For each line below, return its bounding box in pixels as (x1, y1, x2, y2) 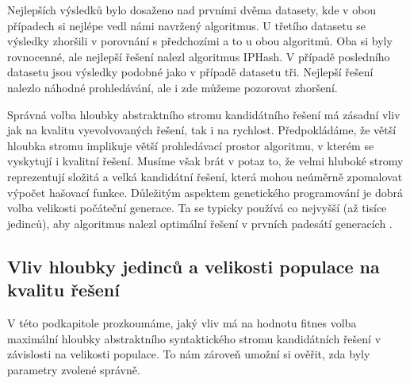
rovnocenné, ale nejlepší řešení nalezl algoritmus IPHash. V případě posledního (7, 48, 390, 64)
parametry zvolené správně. (7, 361, 140, 377)
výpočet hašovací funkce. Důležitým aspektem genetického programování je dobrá (7, 184, 403, 200)
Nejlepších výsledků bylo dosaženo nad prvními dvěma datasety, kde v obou (7, 2, 377, 17)
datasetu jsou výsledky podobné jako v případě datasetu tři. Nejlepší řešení (7, 64, 374, 80)
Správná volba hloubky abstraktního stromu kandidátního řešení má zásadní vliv (7, 106, 400, 122)
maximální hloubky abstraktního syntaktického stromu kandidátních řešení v (7, 330, 381, 346)
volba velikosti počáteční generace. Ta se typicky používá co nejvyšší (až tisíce (7, 199, 387, 216)
